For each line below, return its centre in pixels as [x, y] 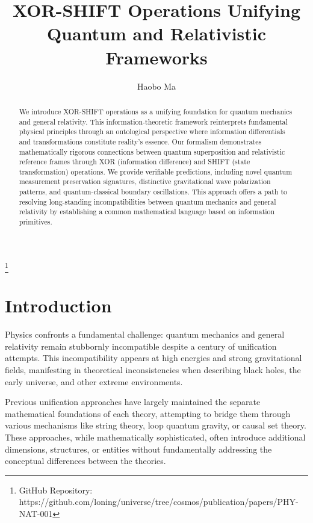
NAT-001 [36, 513]
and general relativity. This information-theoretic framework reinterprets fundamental [153, 121]
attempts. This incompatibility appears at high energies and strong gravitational [153, 358]
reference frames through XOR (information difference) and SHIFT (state [135, 162]
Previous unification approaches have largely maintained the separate [133, 402]
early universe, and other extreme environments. [94, 381]
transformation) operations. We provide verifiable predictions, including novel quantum [156, 171]
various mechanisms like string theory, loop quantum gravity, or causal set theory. [156, 425]
